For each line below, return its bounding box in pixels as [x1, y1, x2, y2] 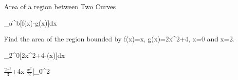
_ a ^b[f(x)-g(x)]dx [4, 17, 57, 27]
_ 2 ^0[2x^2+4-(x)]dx [4, 50, 65, 60]
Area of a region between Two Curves [4, 1, 116, 11]
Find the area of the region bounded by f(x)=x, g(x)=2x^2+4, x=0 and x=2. [4, 34, 235, 44]
